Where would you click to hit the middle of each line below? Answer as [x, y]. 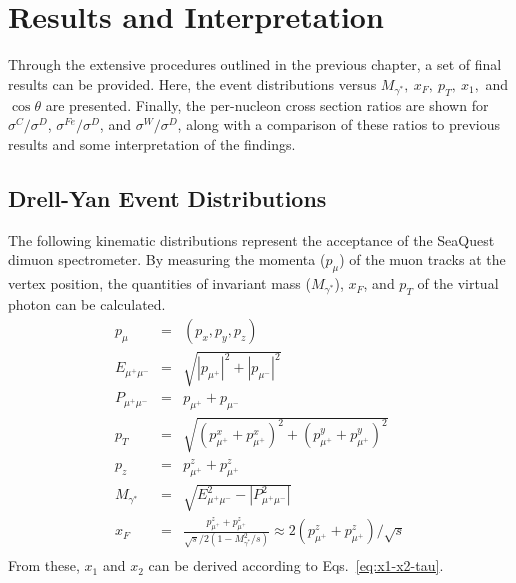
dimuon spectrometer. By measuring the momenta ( [167, 259]
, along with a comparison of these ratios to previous [338, 124]
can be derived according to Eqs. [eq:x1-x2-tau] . [296, 565]
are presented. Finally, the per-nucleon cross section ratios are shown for [267, 104]
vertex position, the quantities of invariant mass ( [159, 283]
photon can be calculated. [87, 304]
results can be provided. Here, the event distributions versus [192, 83]
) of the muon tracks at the [422, 259]
